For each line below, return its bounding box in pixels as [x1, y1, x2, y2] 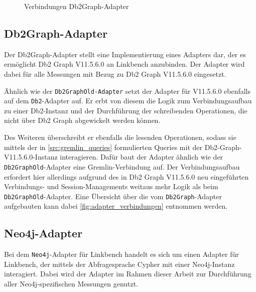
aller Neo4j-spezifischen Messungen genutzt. [4, 278, 139, 288]
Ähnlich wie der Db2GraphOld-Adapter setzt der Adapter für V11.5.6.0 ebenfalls [4, 85, 251, 96]
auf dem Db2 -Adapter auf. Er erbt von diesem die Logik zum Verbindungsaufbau [4, 95, 252, 106]
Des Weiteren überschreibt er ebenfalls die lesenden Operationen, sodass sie [4, 132, 236, 142]
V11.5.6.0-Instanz [4, 152, 58, 162]
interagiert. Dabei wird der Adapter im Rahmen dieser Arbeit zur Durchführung [4, 268, 251, 279]
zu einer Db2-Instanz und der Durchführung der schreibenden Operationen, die [4, 105, 247, 115]
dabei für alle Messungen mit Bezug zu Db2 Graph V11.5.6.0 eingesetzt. [4, 68, 226, 79]
